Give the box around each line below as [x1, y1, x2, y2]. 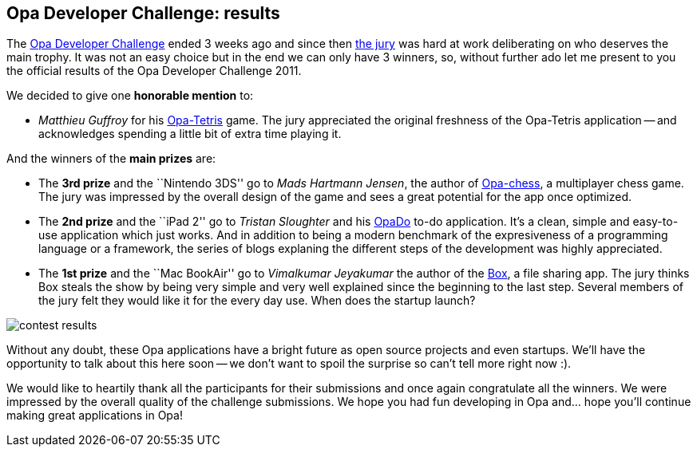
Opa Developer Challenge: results [6, 3, 280, 23]
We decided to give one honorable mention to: [6, 89, 254, 103]
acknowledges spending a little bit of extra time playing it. [38, 127, 342, 141]
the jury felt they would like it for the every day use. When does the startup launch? [38, 293, 476, 308]
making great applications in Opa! [6, 408, 183, 423]
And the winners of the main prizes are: [6, 152, 216, 166]
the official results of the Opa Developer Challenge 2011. [6, 64, 302, 78]
